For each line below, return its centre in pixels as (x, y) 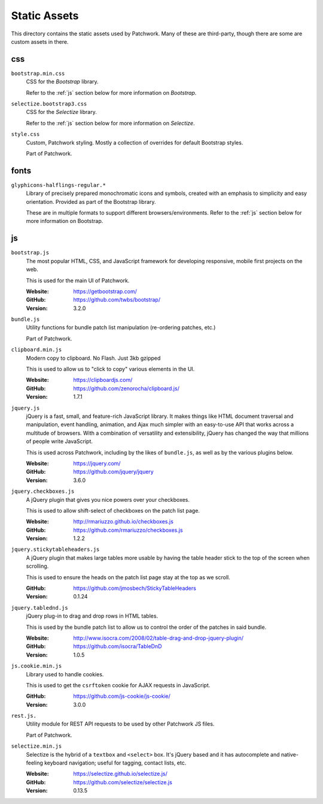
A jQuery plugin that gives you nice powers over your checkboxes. (108, 499)
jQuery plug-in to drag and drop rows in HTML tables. (92, 616)
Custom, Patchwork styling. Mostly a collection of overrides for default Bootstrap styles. (135, 142)
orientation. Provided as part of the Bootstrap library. (91, 201)
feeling (34, 763)
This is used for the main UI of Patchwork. (78, 280)
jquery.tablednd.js (39, 608)
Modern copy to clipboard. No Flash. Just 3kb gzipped (93, 358)
